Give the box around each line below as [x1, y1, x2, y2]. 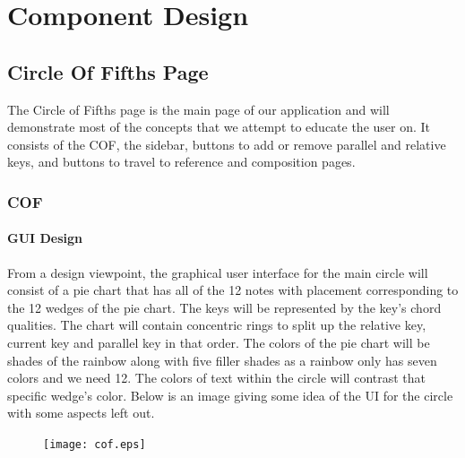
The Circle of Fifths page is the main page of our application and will [7, 99, 390, 118]
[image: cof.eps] [43, 437, 146, 451]
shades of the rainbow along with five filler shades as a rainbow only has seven [7, 350, 437, 369]
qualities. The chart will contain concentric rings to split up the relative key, [7, 315, 426, 334]
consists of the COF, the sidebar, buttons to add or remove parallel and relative [7, 134, 446, 153]
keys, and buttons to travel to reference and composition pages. [7, 152, 356, 171]
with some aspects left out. [7, 403, 155, 422]
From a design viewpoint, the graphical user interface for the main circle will [7, 263, 428, 281]
